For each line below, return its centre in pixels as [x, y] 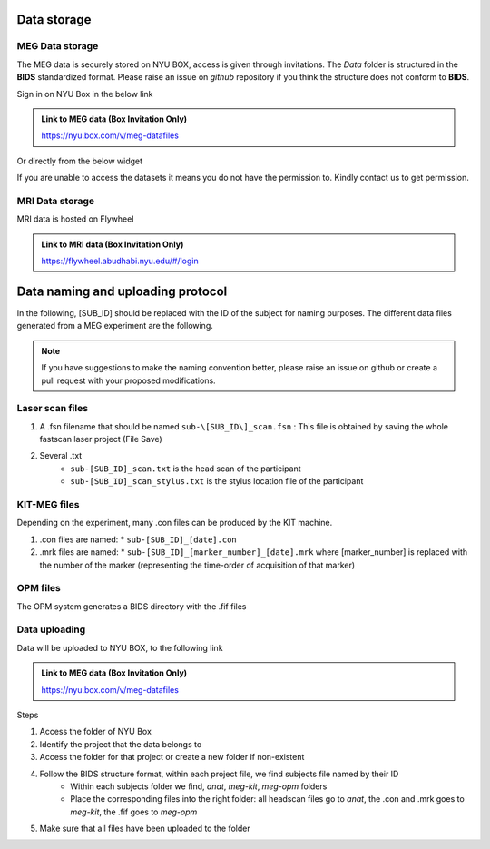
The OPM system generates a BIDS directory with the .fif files [132, 606]
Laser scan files [53, 409]
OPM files [39, 588]
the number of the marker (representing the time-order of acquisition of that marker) [197, 565]
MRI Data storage [56, 201]
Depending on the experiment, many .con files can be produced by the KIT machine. [175, 523]
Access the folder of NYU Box [95, 732]
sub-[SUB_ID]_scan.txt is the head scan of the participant [186, 469]
